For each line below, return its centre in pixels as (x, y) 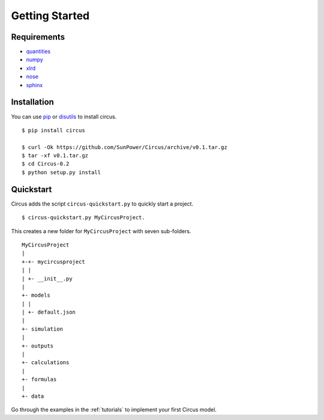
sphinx (34, 85)
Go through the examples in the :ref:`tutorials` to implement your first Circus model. (114, 410)
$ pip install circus (53, 130)
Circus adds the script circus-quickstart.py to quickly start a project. (102, 204)
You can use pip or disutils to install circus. (64, 117)
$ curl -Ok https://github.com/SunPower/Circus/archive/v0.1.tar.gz (124, 147)
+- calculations (46, 363)
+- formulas (39, 379)
